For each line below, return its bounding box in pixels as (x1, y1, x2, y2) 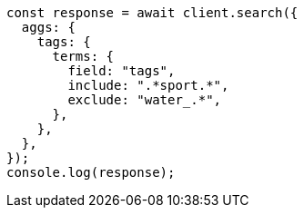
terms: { (52, 49, 115, 64)
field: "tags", (67, 64, 176, 78)
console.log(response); (6, 165, 176, 180)
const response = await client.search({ (6, 5, 299, 20)
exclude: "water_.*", (67, 93, 222, 107)
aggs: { (21, 20, 76, 34)
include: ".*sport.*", (67, 78, 229, 93)
